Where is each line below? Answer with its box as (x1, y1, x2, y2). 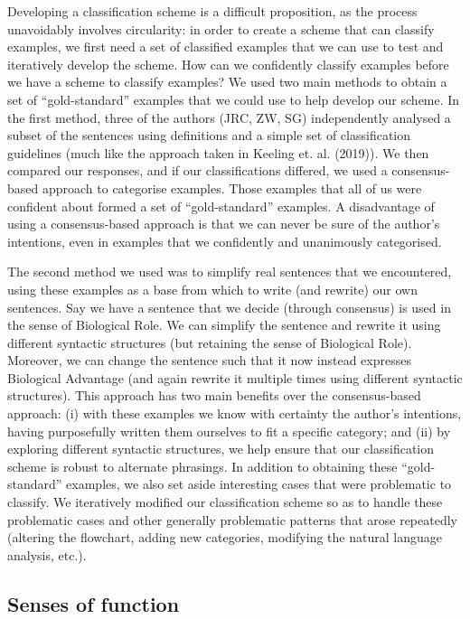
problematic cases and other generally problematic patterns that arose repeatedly (7, 510, 457, 529)
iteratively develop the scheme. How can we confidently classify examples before (7, 54, 449, 73)
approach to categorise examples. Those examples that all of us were (42, 178, 422, 197)
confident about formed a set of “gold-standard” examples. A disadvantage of (7, 196, 435, 215)
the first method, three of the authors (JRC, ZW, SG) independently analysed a (7, 108, 451, 127)
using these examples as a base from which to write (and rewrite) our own (7, 279, 418, 298)
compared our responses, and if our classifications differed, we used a (7, 161, 388, 180)
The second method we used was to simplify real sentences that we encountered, (7, 262, 452, 281)
